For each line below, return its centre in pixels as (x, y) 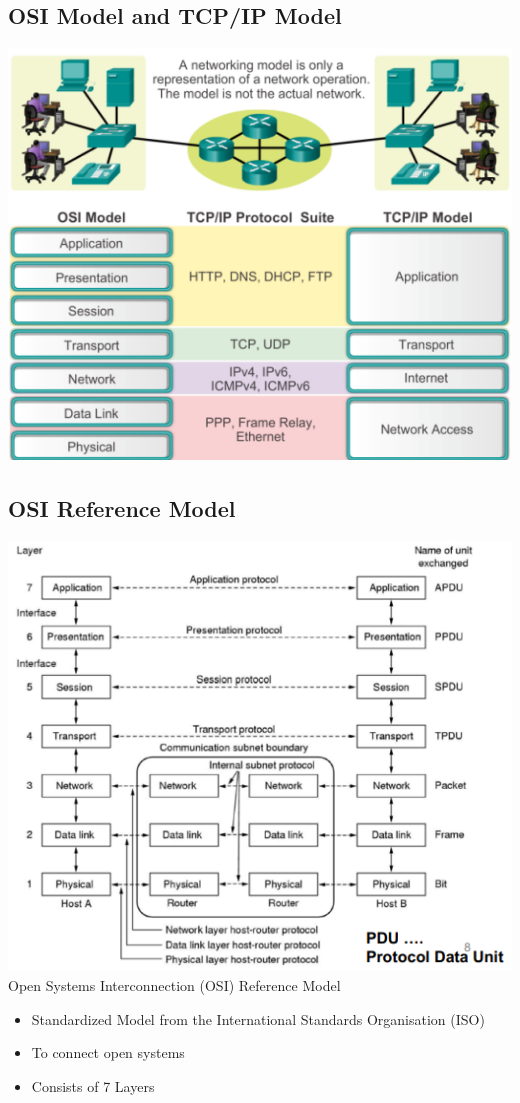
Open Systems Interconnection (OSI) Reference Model (174, 984)
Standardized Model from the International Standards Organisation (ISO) (258, 1018)
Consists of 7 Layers (93, 1085)
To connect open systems (108, 1052)
